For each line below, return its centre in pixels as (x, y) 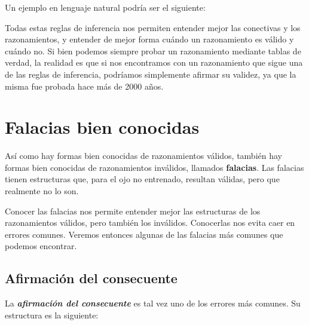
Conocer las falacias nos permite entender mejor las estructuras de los (133, 211)
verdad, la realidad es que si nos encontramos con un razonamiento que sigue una (154, 62)
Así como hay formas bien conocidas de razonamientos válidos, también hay (143, 156)
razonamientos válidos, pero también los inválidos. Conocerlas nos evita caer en (150, 223)
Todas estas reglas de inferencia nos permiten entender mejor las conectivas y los (153, 27)
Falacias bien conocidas (102, 127)
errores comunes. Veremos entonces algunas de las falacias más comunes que (144, 234)
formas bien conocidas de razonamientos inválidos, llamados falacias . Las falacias (154, 167)
